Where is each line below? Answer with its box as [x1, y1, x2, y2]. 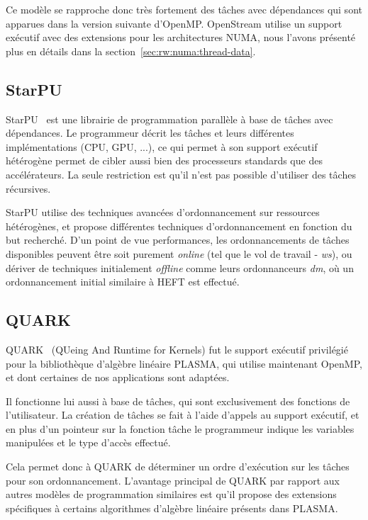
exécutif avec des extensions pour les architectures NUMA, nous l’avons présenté [6, 30, 356, 45]
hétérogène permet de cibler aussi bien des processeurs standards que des [6, 153, 323, 168]
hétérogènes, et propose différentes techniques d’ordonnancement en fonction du [6, 218, 352, 233]
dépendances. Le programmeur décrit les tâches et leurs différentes [6, 125, 294, 140]
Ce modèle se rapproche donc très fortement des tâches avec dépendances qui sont [6, 2, 362, 16]
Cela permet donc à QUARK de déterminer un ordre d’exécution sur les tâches [6, 459, 350, 474]
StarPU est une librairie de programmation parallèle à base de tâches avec [6, 111, 333, 126]
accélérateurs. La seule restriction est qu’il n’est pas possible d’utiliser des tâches [6, 166, 356, 181]
